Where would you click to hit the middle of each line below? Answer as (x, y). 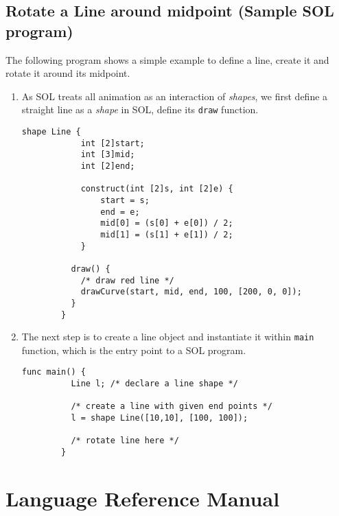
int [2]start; (113, 143)
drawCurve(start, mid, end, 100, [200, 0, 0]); (191, 292)
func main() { (54, 372)
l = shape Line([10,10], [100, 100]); (160, 418)
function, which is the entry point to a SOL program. (134, 350)
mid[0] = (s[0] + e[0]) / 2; (167, 223)
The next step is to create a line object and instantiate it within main (168, 337)
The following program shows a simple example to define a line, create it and (167, 59)
